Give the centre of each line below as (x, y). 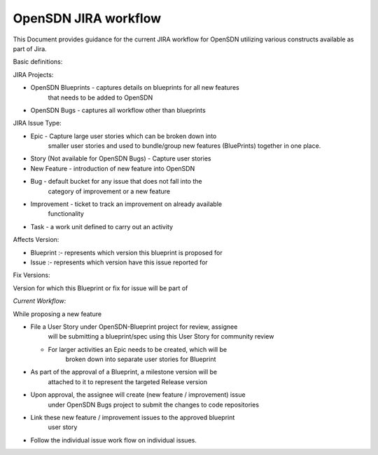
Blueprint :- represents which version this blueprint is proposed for (127, 252)
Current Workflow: (40, 301)
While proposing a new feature (57, 314)
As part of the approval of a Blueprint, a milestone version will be (124, 372)
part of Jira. (30, 48)
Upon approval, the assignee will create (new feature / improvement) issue (138, 395)
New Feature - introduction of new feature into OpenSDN (113, 168)
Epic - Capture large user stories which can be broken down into (124, 136)
